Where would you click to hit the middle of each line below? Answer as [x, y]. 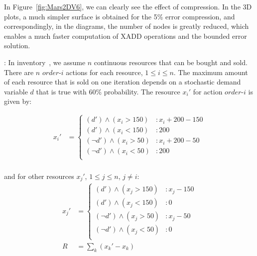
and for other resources [39, 176]
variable [16, 91]
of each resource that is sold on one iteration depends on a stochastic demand [123, 82]
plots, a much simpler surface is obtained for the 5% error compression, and [120, 16]
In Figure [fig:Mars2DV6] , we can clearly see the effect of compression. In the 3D [128, 6]
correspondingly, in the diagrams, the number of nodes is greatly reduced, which [127, 26]
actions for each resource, [104, 72]
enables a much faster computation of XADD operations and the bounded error [126, 36]
